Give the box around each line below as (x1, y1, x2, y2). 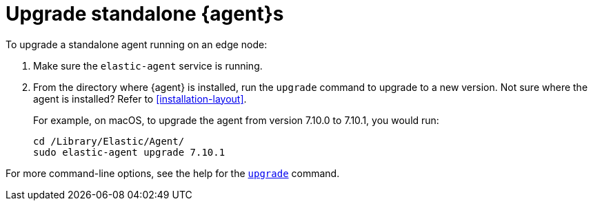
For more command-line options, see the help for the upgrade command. (6, 167, 340, 179)
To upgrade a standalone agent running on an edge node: (6, 38, 268, 50)
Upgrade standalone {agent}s (6, 2, 284, 25)
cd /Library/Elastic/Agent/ (33, 135, 185, 147)
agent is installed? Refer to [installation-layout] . (33, 92, 247, 105)
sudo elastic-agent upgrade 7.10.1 (33, 146, 225, 158)
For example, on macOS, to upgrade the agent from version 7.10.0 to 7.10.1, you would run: (33, 114, 439, 126)
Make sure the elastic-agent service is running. (33, 59, 263, 72)
